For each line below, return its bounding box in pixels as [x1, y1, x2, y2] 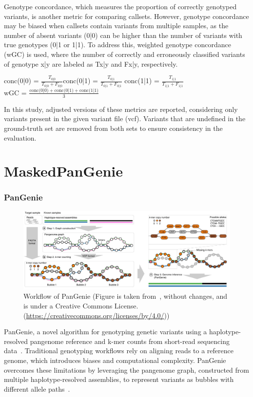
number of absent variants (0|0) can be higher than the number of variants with [4, 30, 242, 40]
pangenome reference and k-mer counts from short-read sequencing [30, 336, 230, 346]
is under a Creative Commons [23, 300, 113, 310]
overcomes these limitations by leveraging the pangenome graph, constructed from [4, 364, 249, 375]
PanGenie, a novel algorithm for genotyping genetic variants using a [4, 326, 207, 337]
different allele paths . [4, 383, 70, 394]
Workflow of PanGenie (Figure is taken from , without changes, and [23, 291, 228, 301]
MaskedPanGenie [4, 161, 123, 181]
